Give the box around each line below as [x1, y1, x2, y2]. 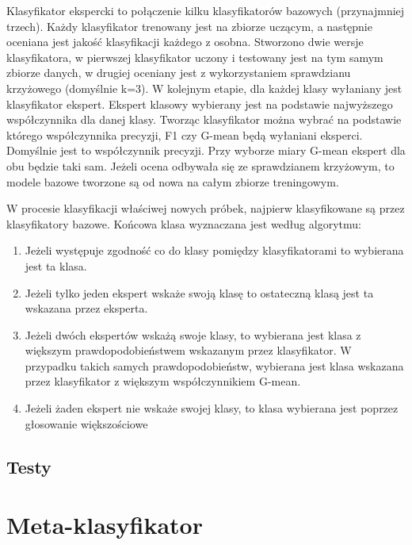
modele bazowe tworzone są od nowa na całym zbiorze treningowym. [6, 173, 339, 190]
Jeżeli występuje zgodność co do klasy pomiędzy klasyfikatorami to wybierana [25, 242, 404, 259]
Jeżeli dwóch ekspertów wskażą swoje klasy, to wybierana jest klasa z [25, 326, 361, 343]
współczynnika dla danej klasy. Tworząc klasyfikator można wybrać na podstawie [6, 111, 402, 128]
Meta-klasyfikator [6, 509, 203, 541]
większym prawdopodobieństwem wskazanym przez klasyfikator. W [25, 342, 352, 359]
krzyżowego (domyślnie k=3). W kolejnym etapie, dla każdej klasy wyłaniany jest [6, 79, 402, 96]
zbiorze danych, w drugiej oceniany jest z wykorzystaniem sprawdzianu [6, 64, 351, 81]
